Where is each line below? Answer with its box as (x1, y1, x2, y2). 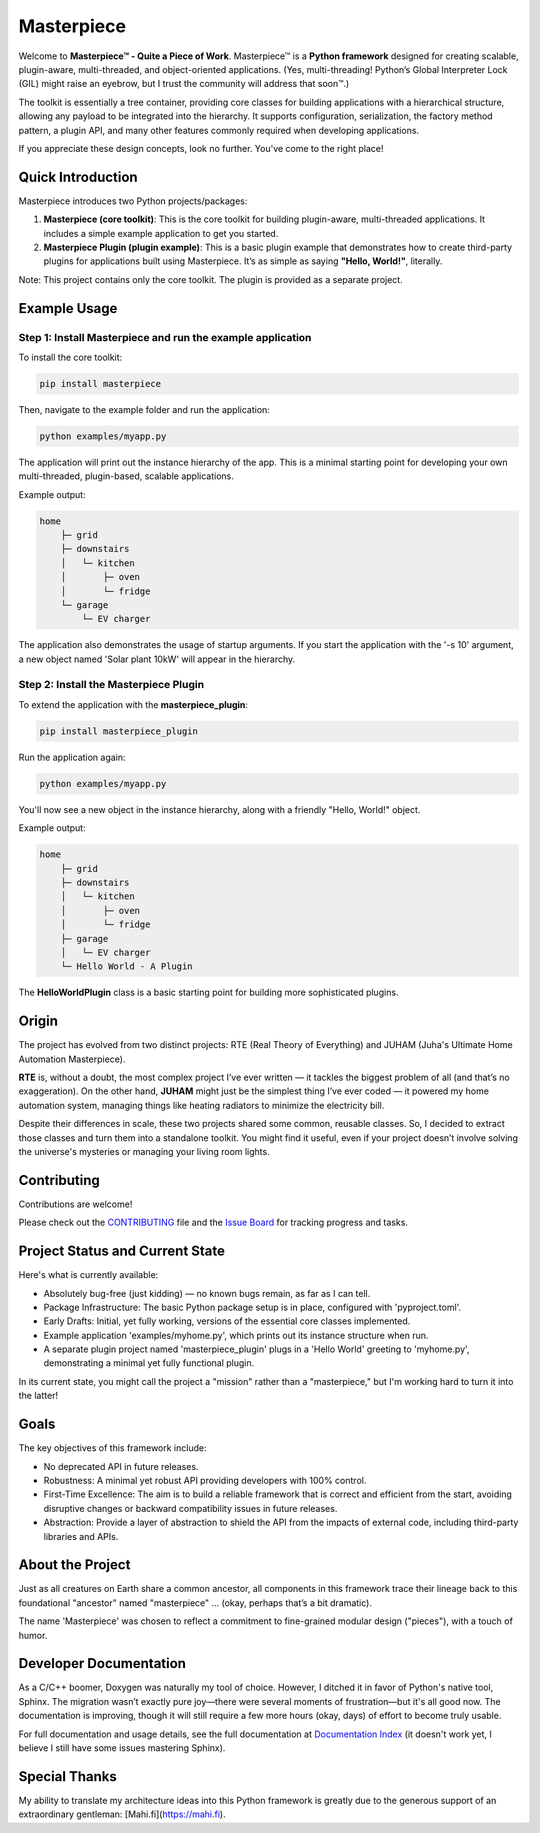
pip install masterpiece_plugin (39, 725, 199, 737)
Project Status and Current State (18, 1243, 225, 1260)
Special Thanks (18, 1768, 117, 1785)
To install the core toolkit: (18, 351, 123, 363)
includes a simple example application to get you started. (43, 227, 279, 239)
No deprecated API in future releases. (43, 1460, 199, 1472)
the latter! (18, 1390, 59, 1402)
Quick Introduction (18, 168, 139, 185)
